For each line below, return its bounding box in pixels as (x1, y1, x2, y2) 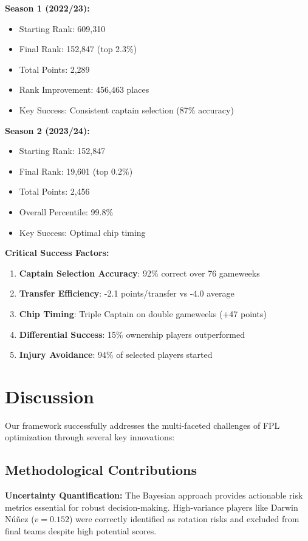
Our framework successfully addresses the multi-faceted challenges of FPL (5, 418, 280, 431)
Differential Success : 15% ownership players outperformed (19, 328, 245, 340)
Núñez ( (5, 512, 35, 525)
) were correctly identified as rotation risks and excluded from (69, 512, 299, 525)
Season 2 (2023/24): (5, 124, 90, 136)
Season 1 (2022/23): (5, 2, 90, 14)
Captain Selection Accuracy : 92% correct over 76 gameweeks (19, 266, 260, 279)
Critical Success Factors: (5, 246, 109, 259)
